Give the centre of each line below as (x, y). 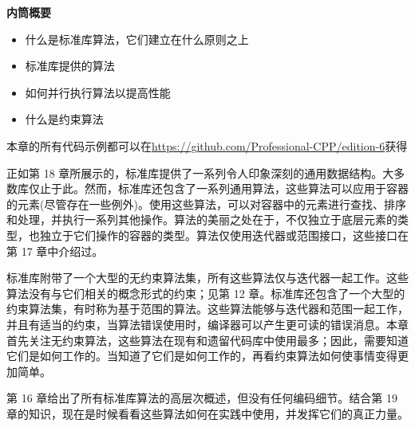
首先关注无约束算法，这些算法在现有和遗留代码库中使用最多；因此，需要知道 (207, 340)
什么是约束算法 (64, 119)
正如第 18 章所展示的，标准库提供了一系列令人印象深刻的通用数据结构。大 (200, 172)
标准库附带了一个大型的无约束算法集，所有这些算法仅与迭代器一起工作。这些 (207, 278)
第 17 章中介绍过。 (55, 251)
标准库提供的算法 (70, 66)
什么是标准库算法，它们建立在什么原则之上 (137, 39)
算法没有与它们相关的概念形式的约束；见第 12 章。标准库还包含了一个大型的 (206, 293)
